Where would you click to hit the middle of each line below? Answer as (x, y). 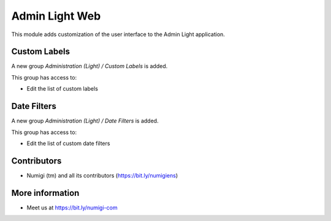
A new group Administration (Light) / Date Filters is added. (85, 121)
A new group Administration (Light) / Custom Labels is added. (89, 66)
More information (45, 193)
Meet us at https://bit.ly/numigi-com (72, 208)
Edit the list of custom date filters (68, 143)
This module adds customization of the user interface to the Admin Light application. (118, 34)
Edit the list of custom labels (62, 89)
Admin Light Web (56, 16)
